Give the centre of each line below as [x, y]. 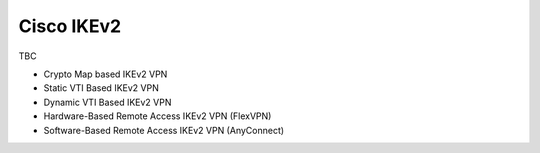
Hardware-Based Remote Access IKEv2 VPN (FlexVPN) [157, 116]
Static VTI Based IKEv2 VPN [101, 88]
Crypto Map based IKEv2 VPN [105, 74]
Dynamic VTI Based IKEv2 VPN [107, 102]
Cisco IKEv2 [70, 26]
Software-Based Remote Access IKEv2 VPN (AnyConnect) [164, 130]
